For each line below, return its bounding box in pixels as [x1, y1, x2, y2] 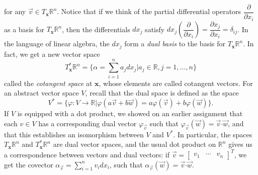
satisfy [145, 24, 165, 34]
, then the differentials [62, 24, 130, 34]
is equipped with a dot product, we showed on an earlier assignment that [17, 108, 243, 119]
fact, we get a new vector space [4, 48, 100, 59]
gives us [228, 139, 252, 149]
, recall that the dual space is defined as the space [85, 87, 239, 98]
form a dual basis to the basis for [124, 38, 226, 49]
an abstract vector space [4, 87, 79, 98]
